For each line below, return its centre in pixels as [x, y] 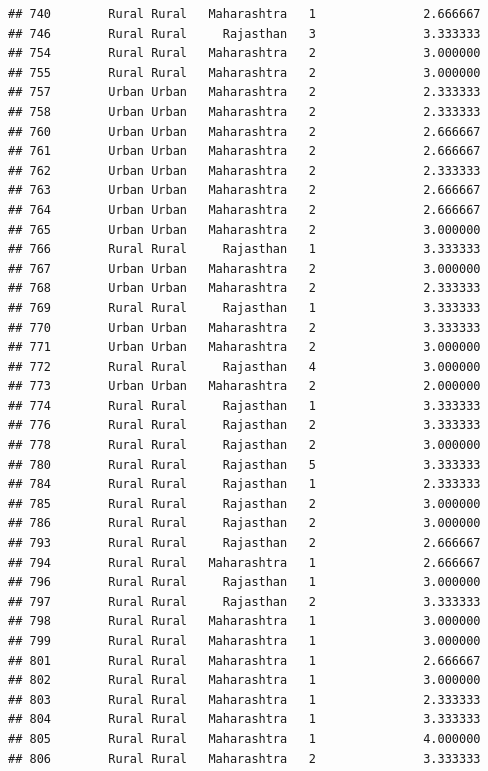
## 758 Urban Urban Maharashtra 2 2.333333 [244, 111]
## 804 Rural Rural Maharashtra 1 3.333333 [244, 719]
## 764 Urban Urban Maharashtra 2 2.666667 [244, 209]
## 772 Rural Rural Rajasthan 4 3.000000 [244, 366]
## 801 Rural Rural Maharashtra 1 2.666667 [244, 660]
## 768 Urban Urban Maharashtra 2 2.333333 [244, 288]
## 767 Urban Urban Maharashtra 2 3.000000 [244, 268]
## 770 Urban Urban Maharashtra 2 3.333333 [244, 327]
